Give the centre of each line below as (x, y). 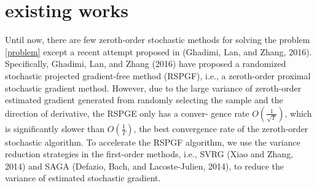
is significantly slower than (55, 128)
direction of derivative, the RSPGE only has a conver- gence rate (127, 113)
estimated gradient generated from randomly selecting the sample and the (144, 100)
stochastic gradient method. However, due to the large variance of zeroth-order (153, 88)
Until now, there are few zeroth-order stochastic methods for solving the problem (158, 40)
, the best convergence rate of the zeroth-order (221, 128)
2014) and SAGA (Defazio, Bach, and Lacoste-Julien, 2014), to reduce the (145, 166)
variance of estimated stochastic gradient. (83, 178)
